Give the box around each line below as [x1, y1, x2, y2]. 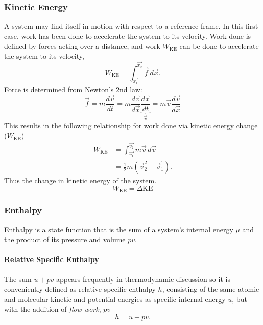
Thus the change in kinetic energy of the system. [4, 175, 157, 186]
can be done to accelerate [179, 40, 259, 51]
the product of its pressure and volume [4, 234, 126, 245]
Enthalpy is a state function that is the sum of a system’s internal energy [4, 224, 233, 234]
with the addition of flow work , [4, 304, 101, 314]
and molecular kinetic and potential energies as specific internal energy [4, 293, 226, 304]
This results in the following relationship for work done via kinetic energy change [4, 120, 258, 131]
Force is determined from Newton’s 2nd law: [4, 83, 142, 94]
